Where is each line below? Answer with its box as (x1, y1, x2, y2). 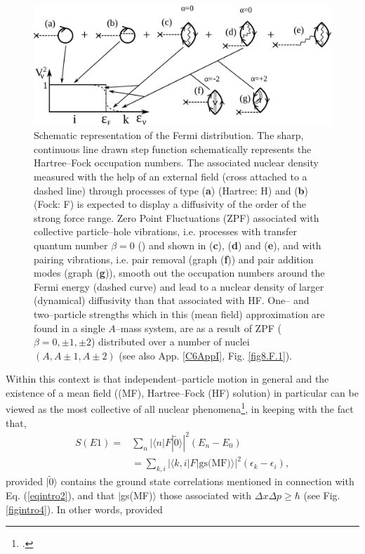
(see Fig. (303, 487, 340, 502)
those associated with (159, 487, 252, 502)
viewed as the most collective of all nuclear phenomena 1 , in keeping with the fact (6, 400, 354, 416)
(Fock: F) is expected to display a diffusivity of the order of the (34, 197, 307, 211)
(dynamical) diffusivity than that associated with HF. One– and (34, 293, 310, 308)
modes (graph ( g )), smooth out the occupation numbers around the (34, 265, 325, 280)
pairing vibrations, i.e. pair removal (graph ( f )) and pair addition (34, 251, 314, 266)
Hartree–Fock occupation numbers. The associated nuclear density (34, 155, 319, 170)
